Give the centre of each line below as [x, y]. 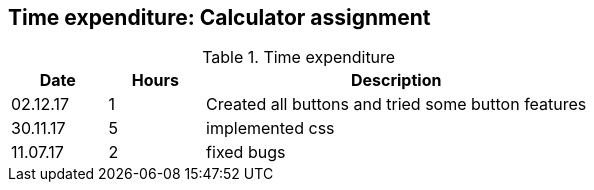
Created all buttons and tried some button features [396, 104]
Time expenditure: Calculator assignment [219, 17]
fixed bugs [246, 152]
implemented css [270, 128]
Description [396, 80]
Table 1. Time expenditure [299, 57]
